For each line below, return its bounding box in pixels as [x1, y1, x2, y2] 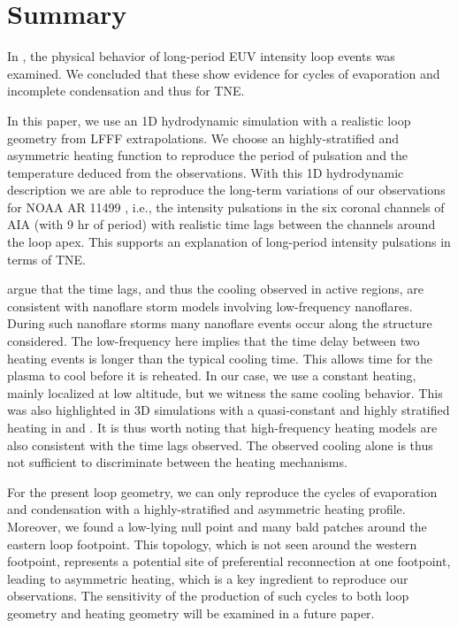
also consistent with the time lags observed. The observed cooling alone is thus [7, 435, 433, 454]
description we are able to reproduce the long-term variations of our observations [7, 180, 446, 199]
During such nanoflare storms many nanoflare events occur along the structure [7, 314, 432, 333]
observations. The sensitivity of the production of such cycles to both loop [7, 586, 409, 605]
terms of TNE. [7, 249, 86, 268]
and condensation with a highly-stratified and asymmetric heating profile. [7, 500, 406, 518]
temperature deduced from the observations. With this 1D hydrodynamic [7, 163, 404, 181]
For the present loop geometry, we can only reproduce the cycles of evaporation [7, 482, 438, 501]
